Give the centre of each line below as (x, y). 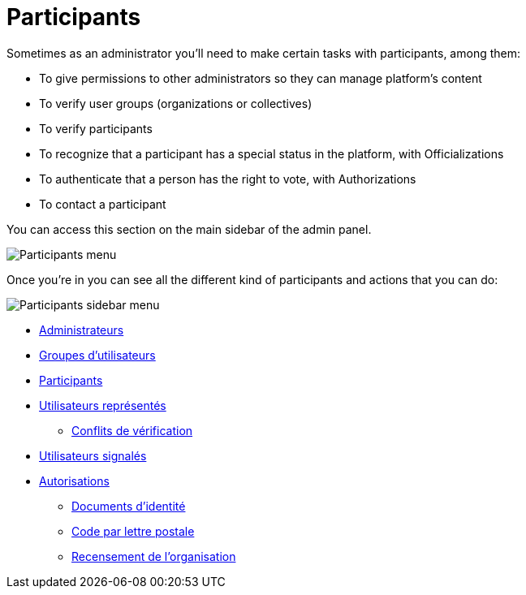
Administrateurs (82, 330)
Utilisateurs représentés (103, 405)
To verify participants (96, 128)
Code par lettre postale (133, 531)
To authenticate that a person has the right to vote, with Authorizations (228, 179)
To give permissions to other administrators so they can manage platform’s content (261, 78)
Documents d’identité (129, 506)
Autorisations (74, 481)
